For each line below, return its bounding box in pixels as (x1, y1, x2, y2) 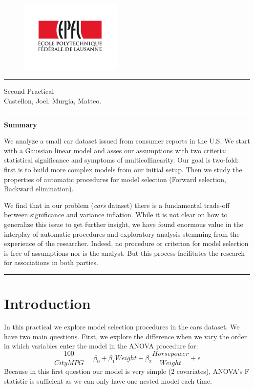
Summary (4, 119, 37, 129)
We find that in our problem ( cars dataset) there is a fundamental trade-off (4, 200, 230, 210)
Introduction (4, 293, 91, 313)
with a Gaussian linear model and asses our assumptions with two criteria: (4, 145, 227, 155)
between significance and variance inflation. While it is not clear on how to (4, 209, 228, 220)
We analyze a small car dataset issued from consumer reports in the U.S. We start (4, 136, 250, 146)
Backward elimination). (4, 184, 74, 194)
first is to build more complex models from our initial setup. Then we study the (4, 164, 242, 175)
